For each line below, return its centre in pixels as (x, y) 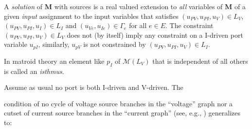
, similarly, (54, 44)
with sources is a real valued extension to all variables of (138, 6)
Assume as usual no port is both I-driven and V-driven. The (94, 87)
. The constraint (189, 25)
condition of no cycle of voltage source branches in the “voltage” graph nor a (118, 103)
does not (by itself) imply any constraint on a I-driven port (155, 35)
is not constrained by (115, 44)
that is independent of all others (200, 61)
